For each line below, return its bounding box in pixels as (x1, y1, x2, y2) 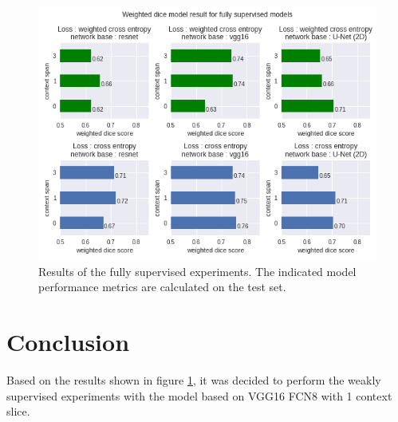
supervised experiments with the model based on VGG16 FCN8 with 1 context (6, 387, 392, 404)
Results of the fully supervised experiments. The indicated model (38, 262, 357, 279)
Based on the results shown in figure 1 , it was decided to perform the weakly (6, 371, 381, 388)
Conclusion (6, 325, 130, 357)
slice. (6, 403, 30, 420)
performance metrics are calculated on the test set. (38, 278, 286, 295)
